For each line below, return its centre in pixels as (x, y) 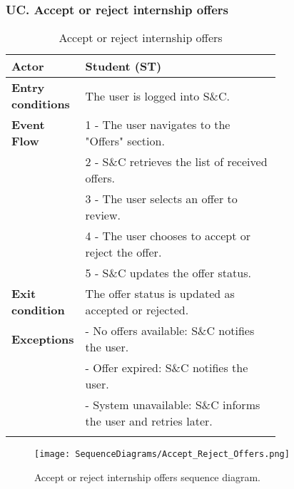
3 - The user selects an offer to (161, 199)
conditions (41, 104)
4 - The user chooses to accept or (168, 236)
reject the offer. (123, 252)
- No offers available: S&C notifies (170, 331)
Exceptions (43, 339)
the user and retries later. (149, 421)
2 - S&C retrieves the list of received (176, 162)
